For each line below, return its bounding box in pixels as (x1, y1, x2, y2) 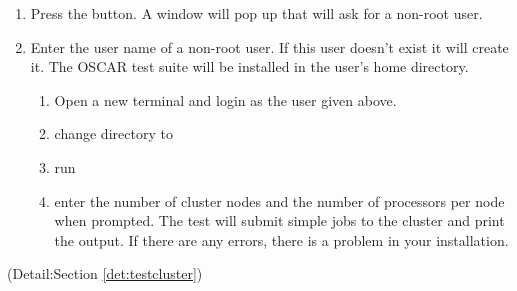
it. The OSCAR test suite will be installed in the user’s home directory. (30, 56, 469, 77)
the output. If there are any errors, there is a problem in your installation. (54, 229, 509, 250)
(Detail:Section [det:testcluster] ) (7, 263, 203, 284)
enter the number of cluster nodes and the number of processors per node (54, 190, 505, 211)
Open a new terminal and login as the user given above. (54, 89, 397, 110)
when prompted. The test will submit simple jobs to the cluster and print (54, 210, 505, 231)
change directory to (54, 123, 173, 144)
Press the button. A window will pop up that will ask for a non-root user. (30, 3, 483, 23)
